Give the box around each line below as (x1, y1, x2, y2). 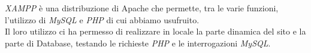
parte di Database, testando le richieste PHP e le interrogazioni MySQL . (5, 36, 271, 49)
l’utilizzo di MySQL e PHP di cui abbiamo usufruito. (5, 13, 200, 26)
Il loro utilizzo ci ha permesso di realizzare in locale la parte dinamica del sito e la (5, 25, 306, 38)
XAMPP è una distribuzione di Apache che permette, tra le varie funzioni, (5, 2, 279, 14)
